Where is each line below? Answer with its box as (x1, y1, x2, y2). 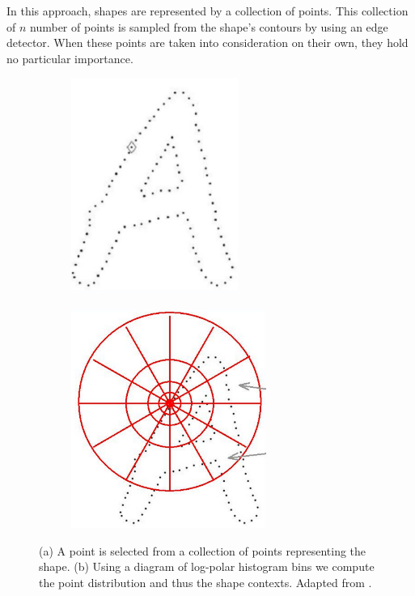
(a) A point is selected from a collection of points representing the (39, 542, 366, 559)
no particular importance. (6, 49, 133, 66)
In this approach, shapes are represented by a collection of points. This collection (6, 2, 409, 19)
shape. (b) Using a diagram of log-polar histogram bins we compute (39, 558, 375, 575)
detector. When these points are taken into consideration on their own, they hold (6, 34, 409, 51)
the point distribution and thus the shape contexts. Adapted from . (39, 573, 372, 590)
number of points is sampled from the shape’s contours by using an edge (30, 18, 388, 35)
